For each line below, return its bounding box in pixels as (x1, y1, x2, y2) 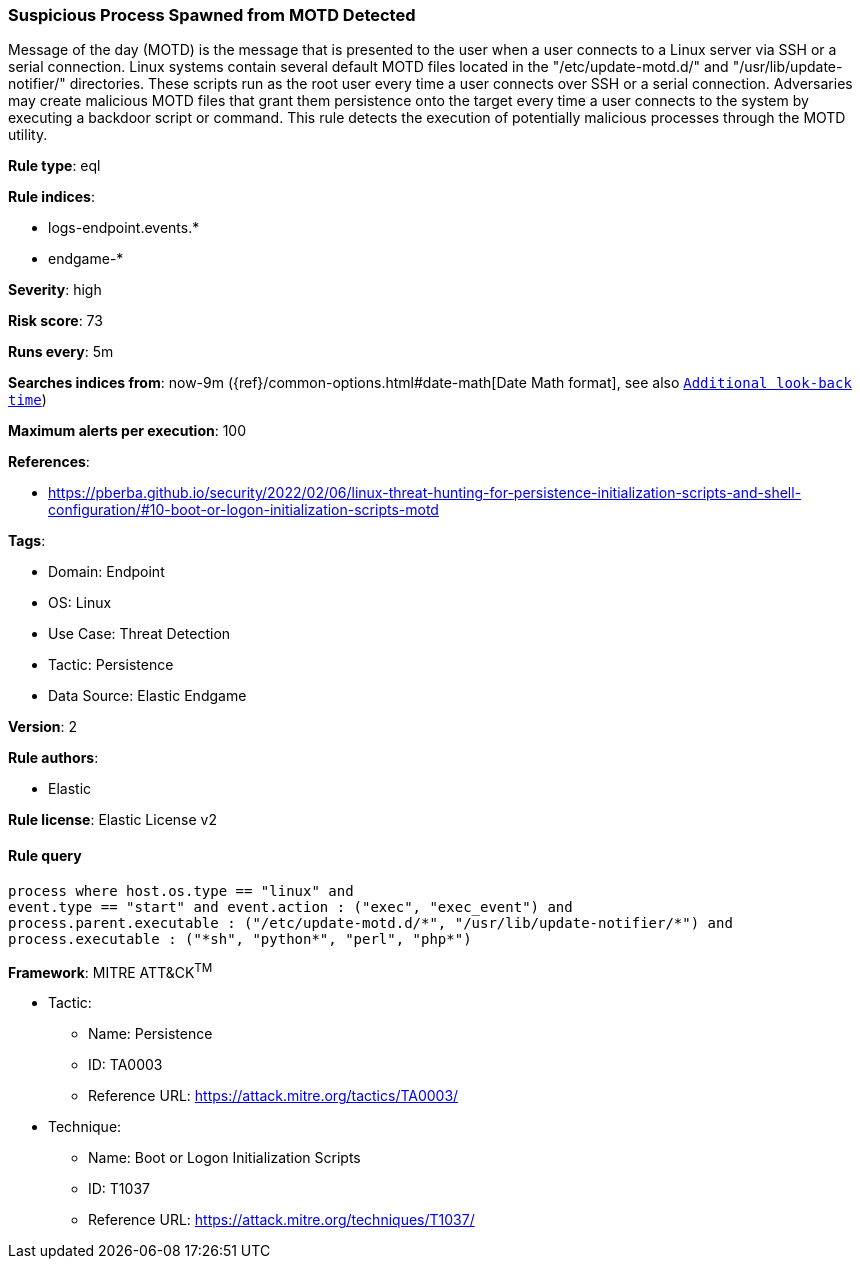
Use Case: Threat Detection (48, 625, 231, 643)
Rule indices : (8, 188, 95, 206)
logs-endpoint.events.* (48, 219, 200, 237)
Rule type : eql (8, 157, 101, 175)
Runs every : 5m (8, 343, 114, 361)
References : (8, 453, 90, 471)
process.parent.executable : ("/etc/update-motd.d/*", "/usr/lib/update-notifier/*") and (8, 914, 733, 931)
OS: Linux (48, 594, 112, 612)
